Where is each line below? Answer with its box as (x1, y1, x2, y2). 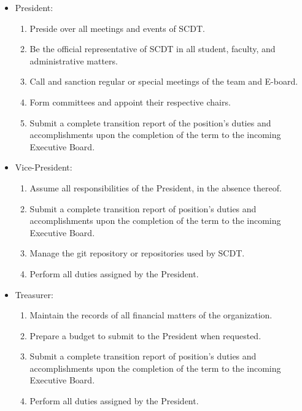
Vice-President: (15, 161, 72, 174)
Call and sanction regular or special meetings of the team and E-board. (29, 75, 298, 88)
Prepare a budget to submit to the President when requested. (29, 329, 261, 342)
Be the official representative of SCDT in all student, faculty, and (29, 42, 276, 55)
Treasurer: (15, 288, 53, 301)
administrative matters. (29, 54, 118, 67)
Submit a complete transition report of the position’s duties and (29, 116, 271, 129)
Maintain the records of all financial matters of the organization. (29, 309, 273, 321)
